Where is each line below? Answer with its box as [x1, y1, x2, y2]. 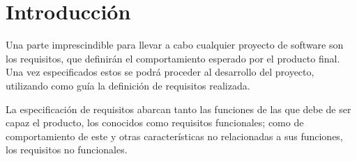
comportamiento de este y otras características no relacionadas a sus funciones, [6, 128, 343, 143]
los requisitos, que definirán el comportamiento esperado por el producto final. [6, 51, 340, 65]
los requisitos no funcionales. [6, 142, 128, 157]
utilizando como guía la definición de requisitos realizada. [6, 78, 250, 92]
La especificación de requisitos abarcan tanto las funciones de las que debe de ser [6, 101, 351, 116]
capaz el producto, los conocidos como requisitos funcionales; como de [6, 115, 304, 130]
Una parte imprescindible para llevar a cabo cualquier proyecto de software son [6, 37, 344, 52]
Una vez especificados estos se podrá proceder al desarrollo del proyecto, [6, 65, 314, 79]
